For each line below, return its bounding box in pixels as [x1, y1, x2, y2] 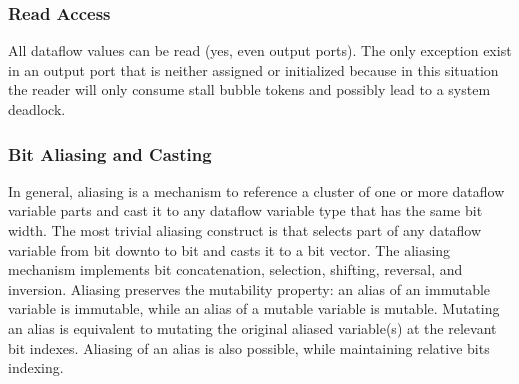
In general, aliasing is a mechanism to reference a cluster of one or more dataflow [8, 180, 505, 201]
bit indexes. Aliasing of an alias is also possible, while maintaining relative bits [8, 337, 490, 358]
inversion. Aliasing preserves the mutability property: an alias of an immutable [8, 278, 491, 299]
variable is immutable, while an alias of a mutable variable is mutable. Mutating [8, 298, 500, 319]
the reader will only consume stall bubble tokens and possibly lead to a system [8, 79, 491, 100]
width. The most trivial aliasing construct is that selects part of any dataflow [8, 220, 482, 240]
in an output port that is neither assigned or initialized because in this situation [8, 59, 499, 80]
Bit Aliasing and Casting [8, 141, 212, 166]
